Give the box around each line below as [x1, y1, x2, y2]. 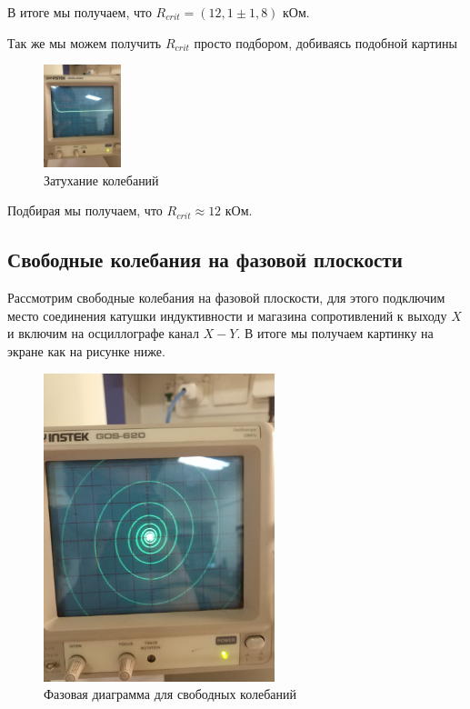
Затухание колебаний [44, 170, 159, 189]
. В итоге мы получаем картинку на [236, 324, 434, 343]
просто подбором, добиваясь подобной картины [194, 33, 457, 52]
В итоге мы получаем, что [7, 3, 152, 21]
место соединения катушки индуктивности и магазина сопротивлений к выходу [7, 305, 447, 325]
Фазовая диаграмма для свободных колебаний [44, 684, 297, 704]
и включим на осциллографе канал [7, 324, 199, 343]
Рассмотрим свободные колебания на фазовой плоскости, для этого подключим [7, 288, 445, 307]
